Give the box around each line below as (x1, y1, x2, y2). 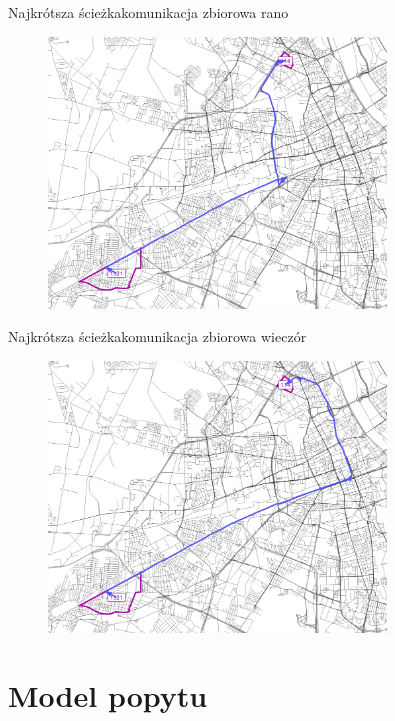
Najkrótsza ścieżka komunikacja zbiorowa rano (8, 2, 289, 22)
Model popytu (8, 675, 208, 716)
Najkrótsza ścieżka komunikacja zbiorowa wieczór (8, 326, 307, 347)
